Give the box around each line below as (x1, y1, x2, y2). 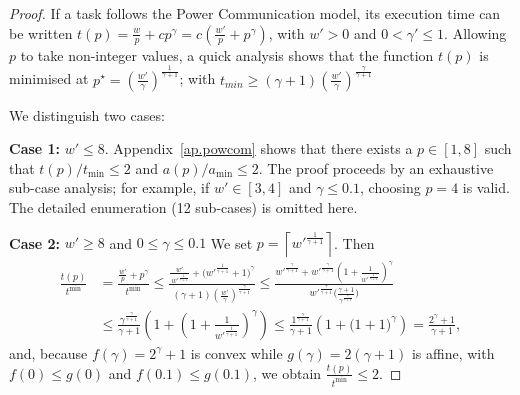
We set (210, 232, 253, 253)
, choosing (360, 177, 421, 198)
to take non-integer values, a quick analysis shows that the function (20, 44, 434, 65)
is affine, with (411, 342, 495, 363)
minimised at (9, 68, 89, 89)
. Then (334, 232, 375, 253)
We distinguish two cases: (9, 104, 165, 125)
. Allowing (444, 22, 507, 43)
